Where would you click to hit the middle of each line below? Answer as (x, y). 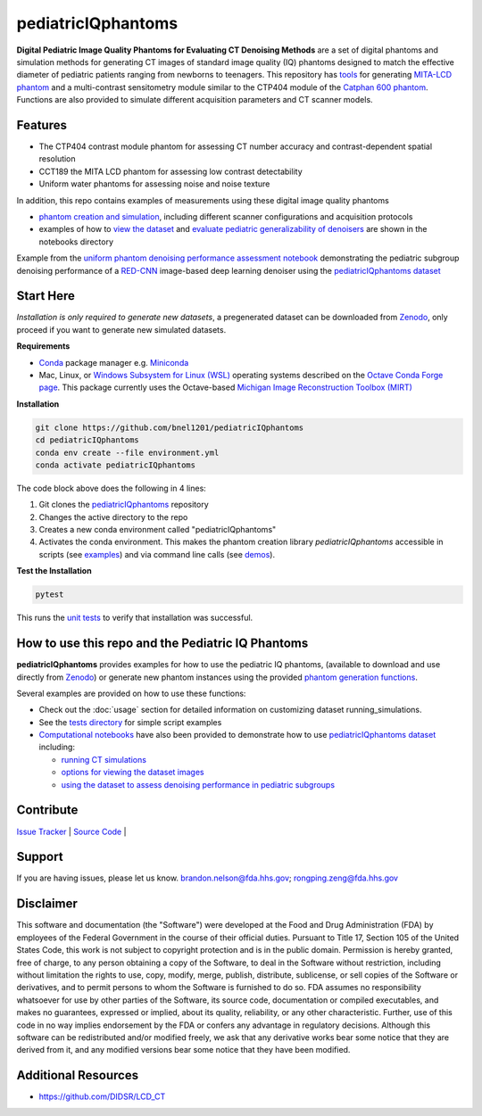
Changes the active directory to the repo (113, 517)
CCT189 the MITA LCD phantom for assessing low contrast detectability (170, 171)
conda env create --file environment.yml (127, 452)
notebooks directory (76, 242)
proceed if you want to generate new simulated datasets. (121, 329)
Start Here (46, 296)
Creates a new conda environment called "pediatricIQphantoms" (158, 530)
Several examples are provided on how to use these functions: (131, 693)
